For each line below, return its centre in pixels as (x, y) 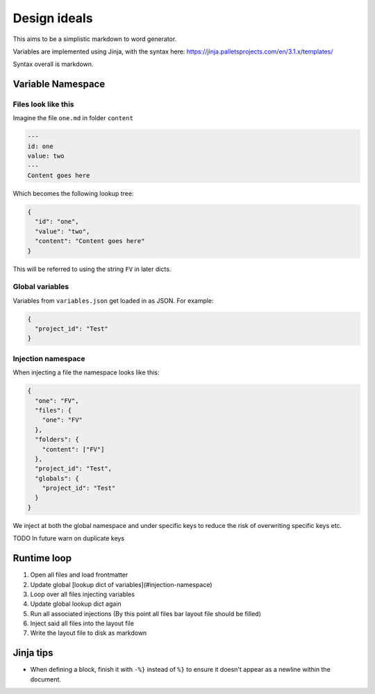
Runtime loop (42, 558)
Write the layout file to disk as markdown (89, 633)
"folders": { (57, 440)
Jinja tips (33, 653)
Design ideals (53, 18)
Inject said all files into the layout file (82, 623)
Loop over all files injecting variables (83, 594)
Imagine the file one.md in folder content (73, 118)
